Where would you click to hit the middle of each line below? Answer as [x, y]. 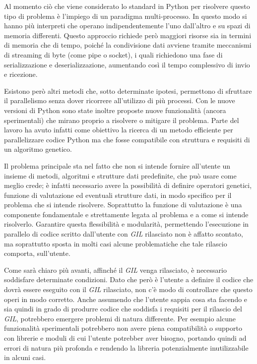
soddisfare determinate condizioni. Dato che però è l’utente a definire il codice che [129, 279]
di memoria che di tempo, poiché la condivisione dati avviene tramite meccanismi [128, 45]
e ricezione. [21, 74]
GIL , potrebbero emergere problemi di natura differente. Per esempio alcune [120, 318]
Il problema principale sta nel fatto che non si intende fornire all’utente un [117, 165]
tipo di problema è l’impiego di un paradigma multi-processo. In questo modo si [126, 16]
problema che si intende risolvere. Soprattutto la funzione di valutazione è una [123, 205]
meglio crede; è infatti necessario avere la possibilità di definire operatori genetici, [128, 185]
